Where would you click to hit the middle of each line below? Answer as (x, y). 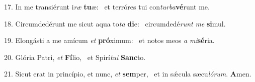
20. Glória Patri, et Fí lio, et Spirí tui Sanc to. (75, 57)
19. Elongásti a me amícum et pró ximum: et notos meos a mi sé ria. (109, 40)
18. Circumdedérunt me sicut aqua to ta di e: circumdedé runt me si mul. (115, 23)
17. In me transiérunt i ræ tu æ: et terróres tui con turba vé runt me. (107, 6)
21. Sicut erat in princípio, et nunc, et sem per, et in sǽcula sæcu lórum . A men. (128, 74)
